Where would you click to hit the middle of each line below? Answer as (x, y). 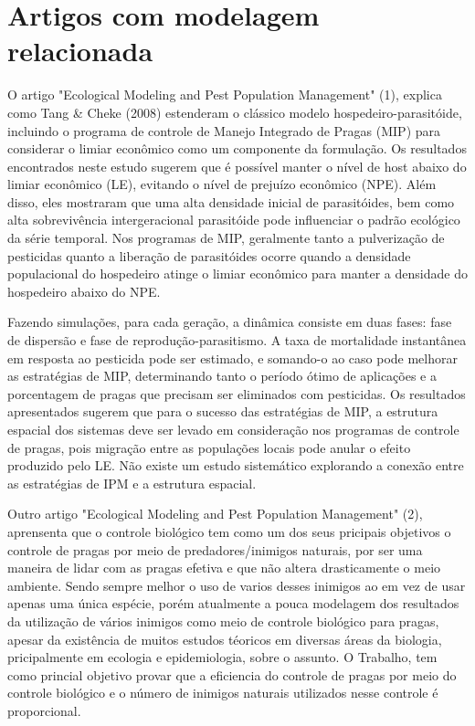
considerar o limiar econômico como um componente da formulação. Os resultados (237, 148)
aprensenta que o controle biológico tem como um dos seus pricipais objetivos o (229, 531)
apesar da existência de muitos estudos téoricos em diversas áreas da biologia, (225, 639)
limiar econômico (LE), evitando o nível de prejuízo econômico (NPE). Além (222, 184)
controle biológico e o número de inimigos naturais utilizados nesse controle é (223, 693)
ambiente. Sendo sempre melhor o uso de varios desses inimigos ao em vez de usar (237, 585)
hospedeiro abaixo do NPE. (84, 291)
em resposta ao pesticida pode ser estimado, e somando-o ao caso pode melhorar (232, 358)
